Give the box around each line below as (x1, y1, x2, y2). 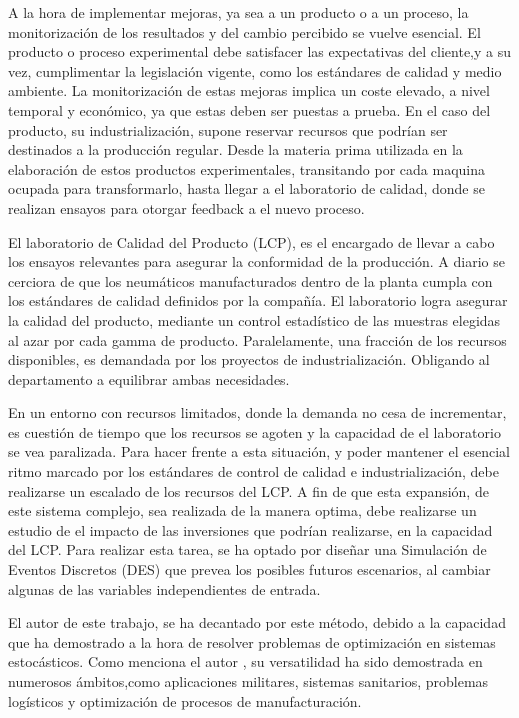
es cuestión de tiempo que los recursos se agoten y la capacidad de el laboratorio (8, 421, 501, 442)
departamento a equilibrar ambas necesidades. (8, 368, 290, 389)
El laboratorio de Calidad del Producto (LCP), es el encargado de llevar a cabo (8, 231, 495, 252)
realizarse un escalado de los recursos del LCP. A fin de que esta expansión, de (8, 480, 489, 501)
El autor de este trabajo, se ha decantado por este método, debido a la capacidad (8, 612, 506, 633)
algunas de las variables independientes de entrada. (8, 578, 321, 599)
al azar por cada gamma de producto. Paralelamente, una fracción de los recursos (8, 329, 507, 350)
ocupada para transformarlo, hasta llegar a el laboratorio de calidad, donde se (8, 178, 485, 199)
